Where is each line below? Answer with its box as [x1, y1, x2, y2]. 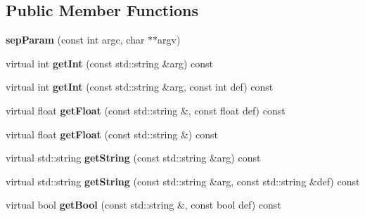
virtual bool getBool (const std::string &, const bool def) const [6, 197, 281, 212]
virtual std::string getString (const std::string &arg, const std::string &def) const [6, 173, 360, 188]
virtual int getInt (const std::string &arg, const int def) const [6, 79, 274, 94]
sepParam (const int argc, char [6, 32, 145, 47]
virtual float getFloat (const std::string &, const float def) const [6, 103, 286, 117]
